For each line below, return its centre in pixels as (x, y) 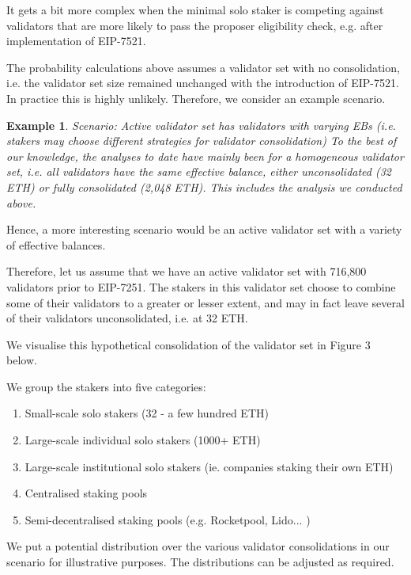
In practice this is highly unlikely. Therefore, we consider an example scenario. (196, 98)
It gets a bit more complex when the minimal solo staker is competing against (195, 10)
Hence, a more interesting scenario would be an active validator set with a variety (204, 229)
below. (22, 360)
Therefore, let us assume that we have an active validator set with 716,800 (187, 271)
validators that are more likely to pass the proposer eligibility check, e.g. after (195, 25)
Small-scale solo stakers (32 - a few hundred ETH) (147, 413)
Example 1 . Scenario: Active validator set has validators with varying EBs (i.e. (201, 125)
